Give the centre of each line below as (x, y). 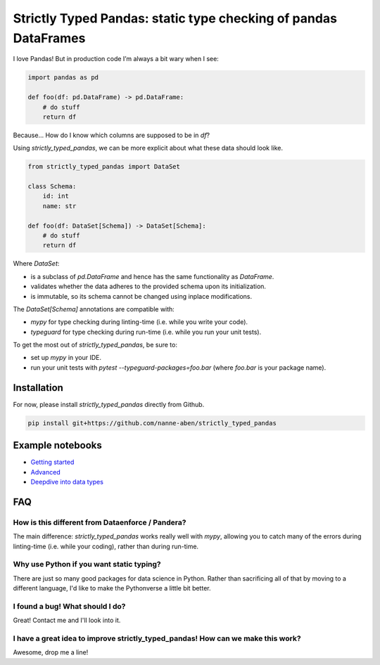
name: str (59, 206)
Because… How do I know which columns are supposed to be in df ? (112, 135)
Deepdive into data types (67, 482)
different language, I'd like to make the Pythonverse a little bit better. (112, 588)
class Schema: (52, 187)
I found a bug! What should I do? (69, 606)
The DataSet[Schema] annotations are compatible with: (94, 309)
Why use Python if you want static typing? (87, 564)
